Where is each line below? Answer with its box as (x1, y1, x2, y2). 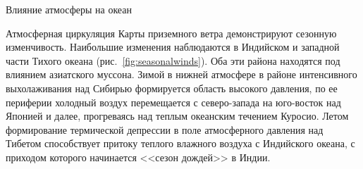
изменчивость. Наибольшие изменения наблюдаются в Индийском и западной (6, 39, 340, 54)
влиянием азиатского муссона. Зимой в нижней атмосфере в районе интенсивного (6, 67, 357, 82)
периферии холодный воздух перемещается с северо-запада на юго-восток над (6, 94, 341, 109)
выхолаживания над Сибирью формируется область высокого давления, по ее (6, 80, 338, 95)
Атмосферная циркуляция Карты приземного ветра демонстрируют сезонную (6, 25, 337, 40)
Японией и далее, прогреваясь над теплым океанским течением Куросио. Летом (6, 108, 349, 123)
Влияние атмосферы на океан (6, 2, 132, 16)
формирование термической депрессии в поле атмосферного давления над (6, 122, 324, 137)
